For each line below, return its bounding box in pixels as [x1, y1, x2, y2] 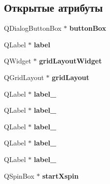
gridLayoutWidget [39, 56, 102, 66]
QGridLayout [4, 72, 44, 82]
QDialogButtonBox [4, 23, 62, 33]
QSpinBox [4, 170, 35, 181]
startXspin [42, 170, 79, 181]
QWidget [4, 56, 31, 66]
